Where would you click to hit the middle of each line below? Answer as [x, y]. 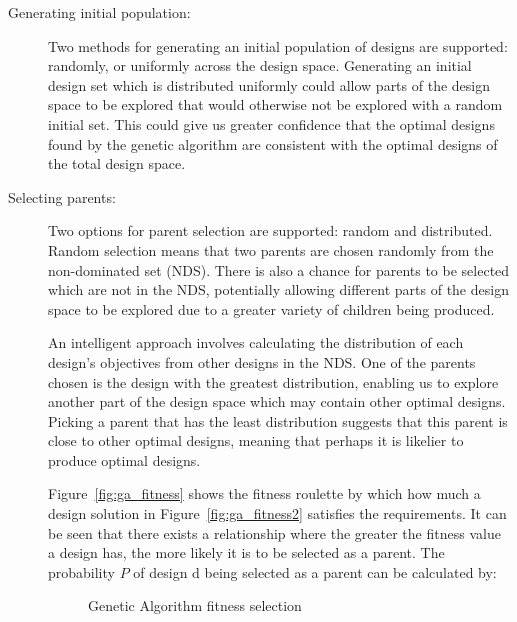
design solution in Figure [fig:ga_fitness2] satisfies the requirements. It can [277, 513]
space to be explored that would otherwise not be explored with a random [275, 104]
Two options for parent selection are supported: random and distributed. [270, 230]
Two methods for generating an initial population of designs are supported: [278, 45]
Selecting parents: [62, 196]
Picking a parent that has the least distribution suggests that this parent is [278, 420]
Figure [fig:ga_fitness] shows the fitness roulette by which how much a [264, 493]
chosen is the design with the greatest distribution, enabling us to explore [273, 381]
